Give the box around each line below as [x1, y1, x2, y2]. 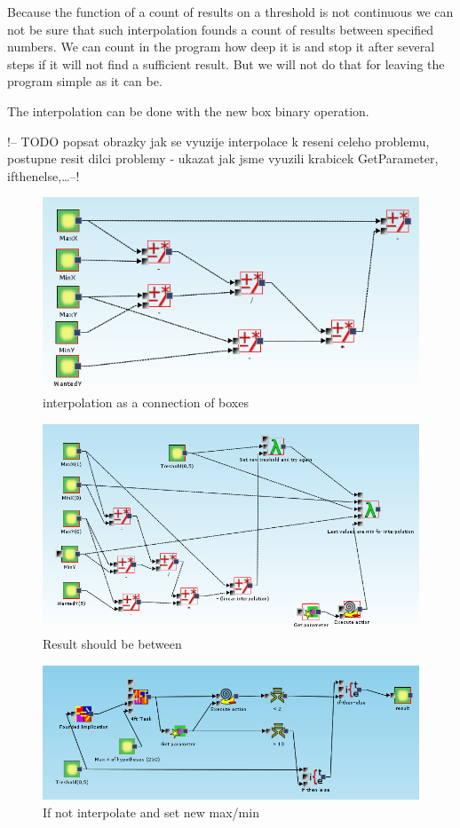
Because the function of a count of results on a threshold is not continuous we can [7, 3, 454, 20]
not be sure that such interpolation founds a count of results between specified [7, 20, 434, 38]
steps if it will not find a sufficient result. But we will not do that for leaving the [7, 54, 445, 73]
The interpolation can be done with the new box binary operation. [7, 101, 369, 120]
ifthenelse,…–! [7, 166, 80, 185]
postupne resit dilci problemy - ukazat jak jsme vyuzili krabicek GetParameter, [7, 149, 439, 168]
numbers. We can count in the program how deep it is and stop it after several [7, 37, 435, 56]
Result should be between [43, 634, 182, 652]
